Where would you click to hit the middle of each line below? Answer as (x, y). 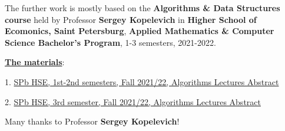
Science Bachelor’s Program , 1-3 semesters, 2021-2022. (110, 42)
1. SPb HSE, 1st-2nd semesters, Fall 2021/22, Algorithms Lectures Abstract (142, 81)
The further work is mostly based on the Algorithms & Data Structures (142, 8)
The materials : (35, 62)
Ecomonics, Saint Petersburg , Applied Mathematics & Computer (140, 31)
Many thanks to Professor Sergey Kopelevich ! (92, 121)
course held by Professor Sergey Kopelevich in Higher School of (131, 19)
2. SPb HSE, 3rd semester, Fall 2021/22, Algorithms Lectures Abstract (133, 101)
